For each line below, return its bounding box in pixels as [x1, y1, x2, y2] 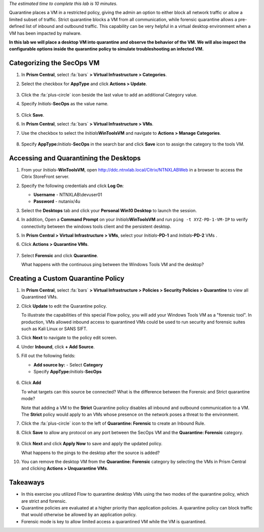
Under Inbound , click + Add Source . [21, 343, 95, 350]
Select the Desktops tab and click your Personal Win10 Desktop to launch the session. [21, 207, 197, 213]
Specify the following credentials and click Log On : [21, 183, 124, 189]
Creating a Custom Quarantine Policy [9, 274, 125, 283]
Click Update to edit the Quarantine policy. [21, 303, 107, 309]
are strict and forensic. [21, 498, 67, 504]
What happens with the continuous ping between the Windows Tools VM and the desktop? [21, 262, 204, 267]
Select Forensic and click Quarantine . [21, 252, 98, 258]
